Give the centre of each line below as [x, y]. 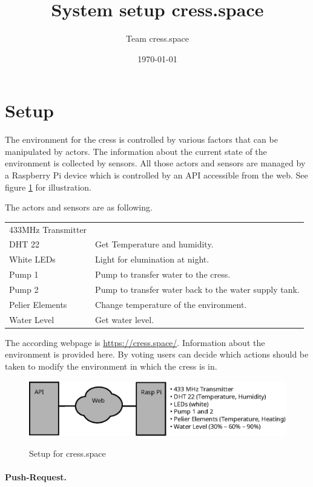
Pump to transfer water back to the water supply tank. [197, 289]
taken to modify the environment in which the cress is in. [111, 366]
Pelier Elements [38, 304]
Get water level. [125, 319]
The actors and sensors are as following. [79, 207]
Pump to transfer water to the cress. [163, 274]
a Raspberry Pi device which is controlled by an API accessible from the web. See [156, 175]
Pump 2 [24, 289]
